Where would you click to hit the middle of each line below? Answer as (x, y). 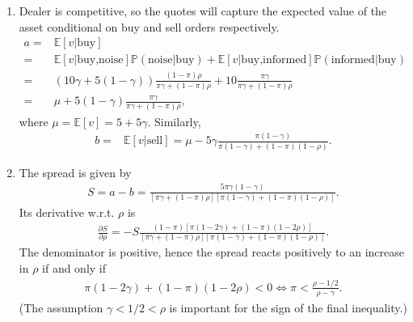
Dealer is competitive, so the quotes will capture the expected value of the (203, 11)
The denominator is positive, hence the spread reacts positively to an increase (211, 252)
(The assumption (61, 307)
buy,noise (100, 60)
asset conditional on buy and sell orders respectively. (149, 26)
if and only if (74, 267)
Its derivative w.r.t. (67, 212)
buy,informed (274, 60)
